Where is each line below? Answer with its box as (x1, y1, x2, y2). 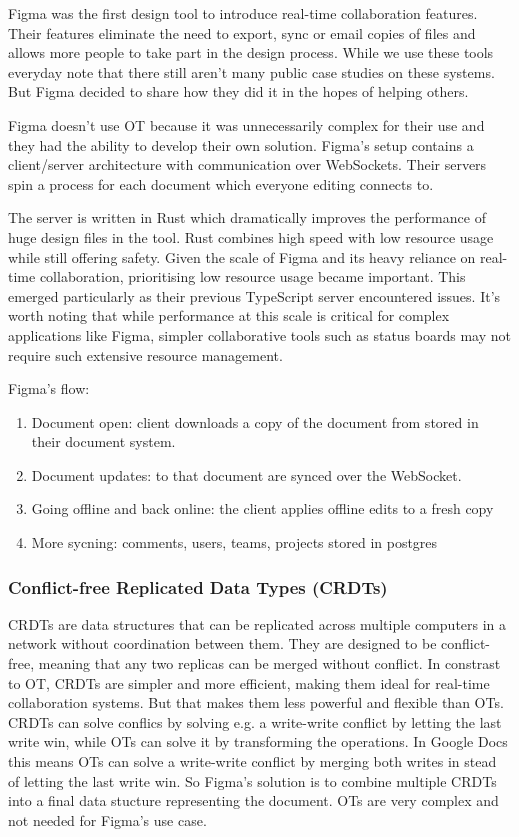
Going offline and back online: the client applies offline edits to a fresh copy (31, 498, 494, 519)
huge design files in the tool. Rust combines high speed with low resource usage (8, 226, 494, 247)
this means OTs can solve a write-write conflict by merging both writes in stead (8, 751, 497, 772)
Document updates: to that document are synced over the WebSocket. (31, 464, 462, 485)
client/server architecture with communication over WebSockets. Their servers (8, 154, 487, 175)
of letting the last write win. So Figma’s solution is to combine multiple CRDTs (8, 770, 497, 791)
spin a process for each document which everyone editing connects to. (8, 173, 434, 194)
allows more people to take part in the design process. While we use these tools (8, 42, 494, 63)
